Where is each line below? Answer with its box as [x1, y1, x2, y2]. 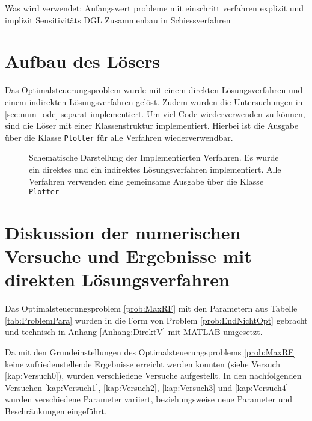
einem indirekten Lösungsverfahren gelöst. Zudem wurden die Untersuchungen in [5, 95, 303, 108]
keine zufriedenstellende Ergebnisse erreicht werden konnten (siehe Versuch [5, 357, 281, 370]
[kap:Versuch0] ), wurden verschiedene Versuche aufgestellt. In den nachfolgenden [5, 369, 302, 382]
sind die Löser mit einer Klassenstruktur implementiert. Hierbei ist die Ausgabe [5, 119, 299, 132]
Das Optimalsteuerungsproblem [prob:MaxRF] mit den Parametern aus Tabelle [5, 302, 298, 315]
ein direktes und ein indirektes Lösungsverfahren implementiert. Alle [29, 162, 281, 175]
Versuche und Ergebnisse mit [5, 244, 252, 268]
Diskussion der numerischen [5, 220, 241, 244]
